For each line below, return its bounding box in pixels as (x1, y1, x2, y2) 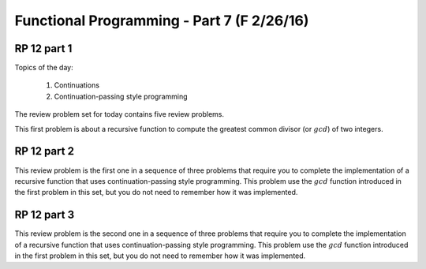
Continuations (54, 80, 100, 90)
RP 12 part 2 (14, 144, 75, 158)
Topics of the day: (14, 63, 74, 73)
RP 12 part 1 (14, 42, 73, 55)
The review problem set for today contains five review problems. (14, 110, 225, 119)
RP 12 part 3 (14, 208, 75, 222)
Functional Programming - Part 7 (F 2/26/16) (14, 12, 309, 29)
